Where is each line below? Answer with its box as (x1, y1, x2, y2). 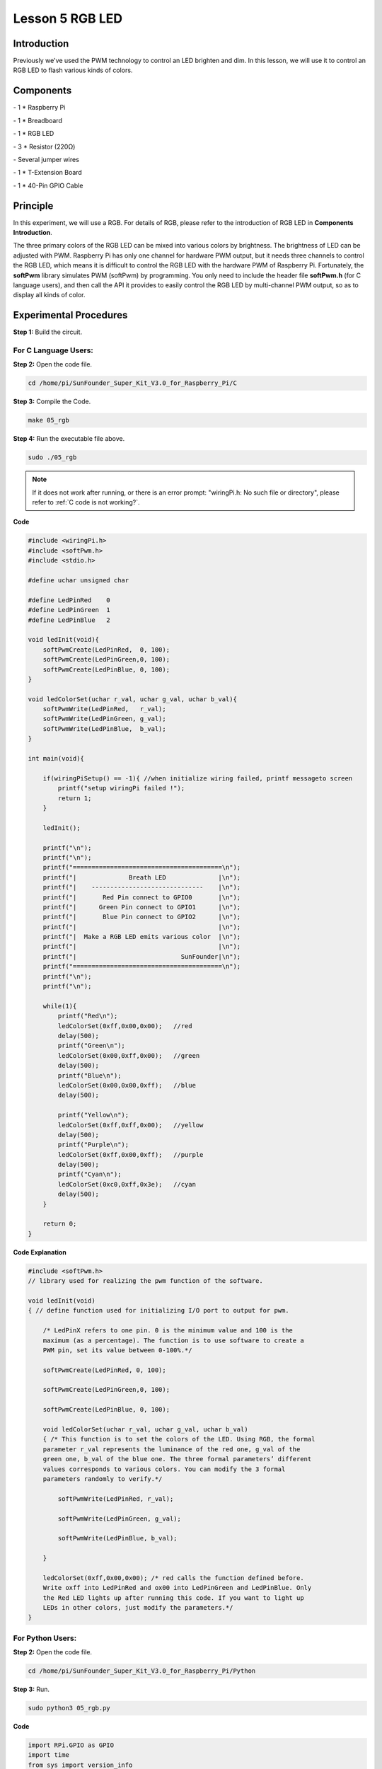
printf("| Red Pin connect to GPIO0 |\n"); (42, 893, 241, 901)
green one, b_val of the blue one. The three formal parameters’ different (42, 1455, 312, 1463)
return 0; (42, 1220, 77, 1228)
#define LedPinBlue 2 (28, 616, 111, 624)
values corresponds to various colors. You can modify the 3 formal (42, 1465, 286, 1473)
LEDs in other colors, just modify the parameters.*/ (42, 1603, 233, 1612)
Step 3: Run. (13, 1685, 50, 1694)
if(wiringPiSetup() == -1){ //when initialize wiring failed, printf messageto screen (42, 774, 353, 782)
